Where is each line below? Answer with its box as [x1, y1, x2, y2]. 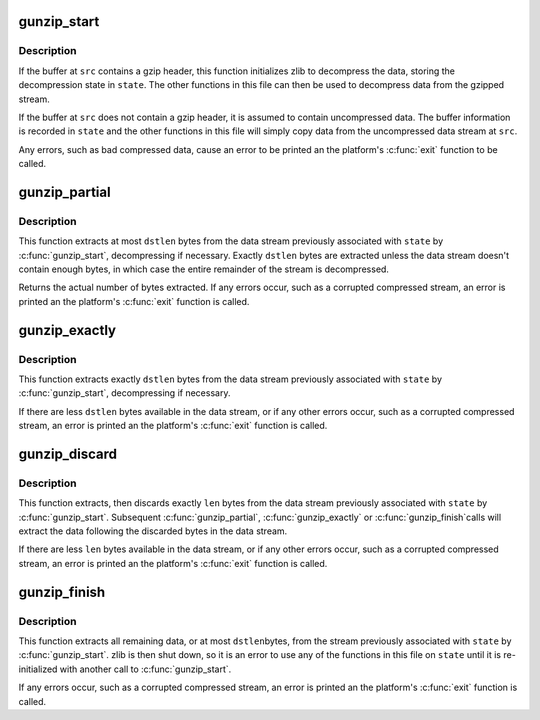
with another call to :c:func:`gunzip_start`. [59, 663, 232, 675]
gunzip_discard [18, 445, 118, 462]
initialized [18, 663, 58, 675]
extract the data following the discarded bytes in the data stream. [18, 525, 288, 537]
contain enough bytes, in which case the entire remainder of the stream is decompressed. [18, 263, 390, 275]
